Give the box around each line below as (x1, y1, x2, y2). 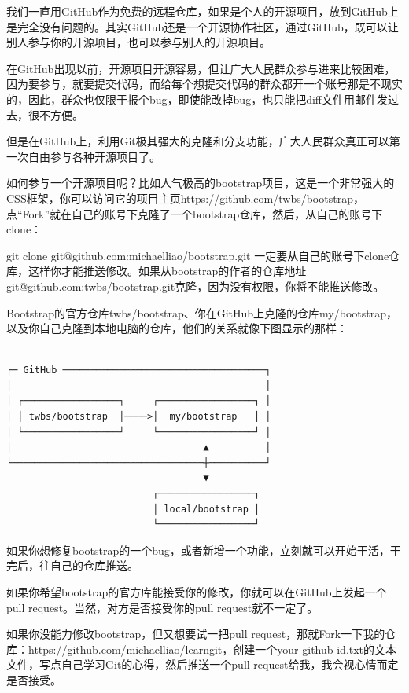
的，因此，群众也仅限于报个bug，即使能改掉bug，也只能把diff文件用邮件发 (6, 90, 388, 107)
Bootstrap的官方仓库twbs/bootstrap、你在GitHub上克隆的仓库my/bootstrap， (6, 304, 397, 321)
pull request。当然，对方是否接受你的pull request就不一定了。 (6, 599, 319, 615)
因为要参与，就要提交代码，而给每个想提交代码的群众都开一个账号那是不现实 (6, 75, 403, 92)
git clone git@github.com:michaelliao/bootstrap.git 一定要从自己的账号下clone (6, 247, 389, 263)
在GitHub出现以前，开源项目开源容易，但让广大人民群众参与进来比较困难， (6, 60, 396, 76)
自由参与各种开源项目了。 (28, 148, 160, 164)
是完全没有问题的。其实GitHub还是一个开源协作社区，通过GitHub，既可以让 (6, 18, 399, 35)
